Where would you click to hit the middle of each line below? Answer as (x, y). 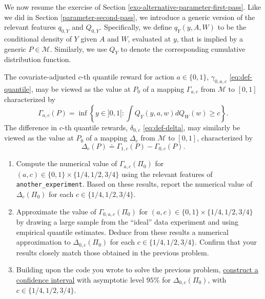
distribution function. (38, 59)
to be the (232, 27)
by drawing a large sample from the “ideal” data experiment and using (127, 222)
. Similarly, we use (78, 48)
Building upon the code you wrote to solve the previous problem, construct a (137, 270)
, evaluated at (149, 38)
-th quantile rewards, (95, 127)
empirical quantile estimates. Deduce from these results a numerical (122, 232)
